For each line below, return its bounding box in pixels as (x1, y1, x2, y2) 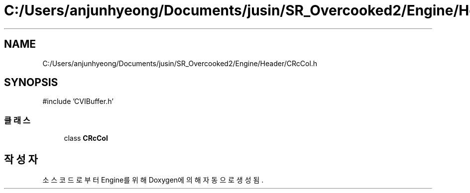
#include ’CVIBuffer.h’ (42, 97, 114, 106)
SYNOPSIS (4, 76, 58, 89)
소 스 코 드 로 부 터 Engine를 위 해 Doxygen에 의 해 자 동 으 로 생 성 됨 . (42, 176, 264, 185)
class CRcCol (64, 134, 108, 143)
